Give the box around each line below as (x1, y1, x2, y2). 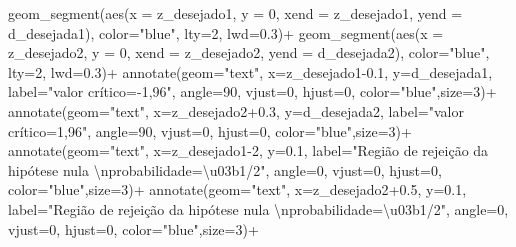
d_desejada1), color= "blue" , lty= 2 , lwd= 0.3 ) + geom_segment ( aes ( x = (8, 22, 444, 43)
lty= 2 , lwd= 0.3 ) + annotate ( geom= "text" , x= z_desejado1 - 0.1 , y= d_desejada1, (8, 61, 493, 82)
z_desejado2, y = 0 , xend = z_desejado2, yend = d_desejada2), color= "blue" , (8, 42, 490, 63)
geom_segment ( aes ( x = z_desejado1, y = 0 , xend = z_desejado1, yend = (8, 3, 463, 23)
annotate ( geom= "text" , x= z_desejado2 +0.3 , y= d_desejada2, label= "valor (8, 100, 464, 121)
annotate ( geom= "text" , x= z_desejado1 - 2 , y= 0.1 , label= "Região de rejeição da (8, 140, 489, 161)
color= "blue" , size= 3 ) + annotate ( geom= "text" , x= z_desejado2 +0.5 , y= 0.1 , (8, 179, 467, 200)
